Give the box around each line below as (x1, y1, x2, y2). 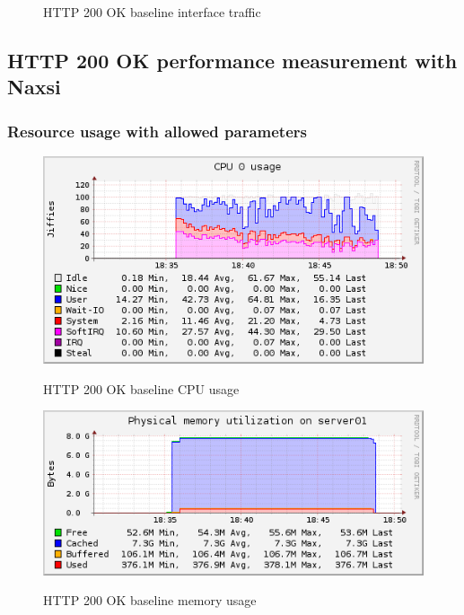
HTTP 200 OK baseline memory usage (43, 591, 257, 610)
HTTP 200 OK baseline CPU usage (43, 379, 240, 398)
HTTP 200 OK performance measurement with (7, 46, 458, 74)
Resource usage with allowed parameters (7, 119, 307, 142)
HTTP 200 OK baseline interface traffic (43, 3, 261, 21)
